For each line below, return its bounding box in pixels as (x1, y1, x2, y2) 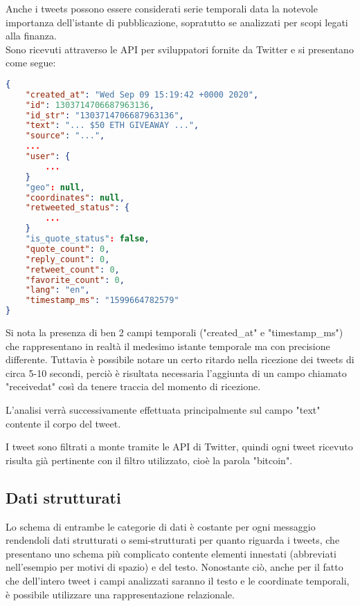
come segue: (6, 55, 56, 70)
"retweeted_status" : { (25, 203, 130, 213)
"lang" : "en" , (25, 285, 90, 295)
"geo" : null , (25, 182, 85, 192)
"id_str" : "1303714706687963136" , (25, 110, 184, 120)
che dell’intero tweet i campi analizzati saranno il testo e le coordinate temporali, (6, 573, 350, 588)
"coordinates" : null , (25, 192, 125, 203)
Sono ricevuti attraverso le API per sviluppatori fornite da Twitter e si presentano (6, 42, 354, 56)
